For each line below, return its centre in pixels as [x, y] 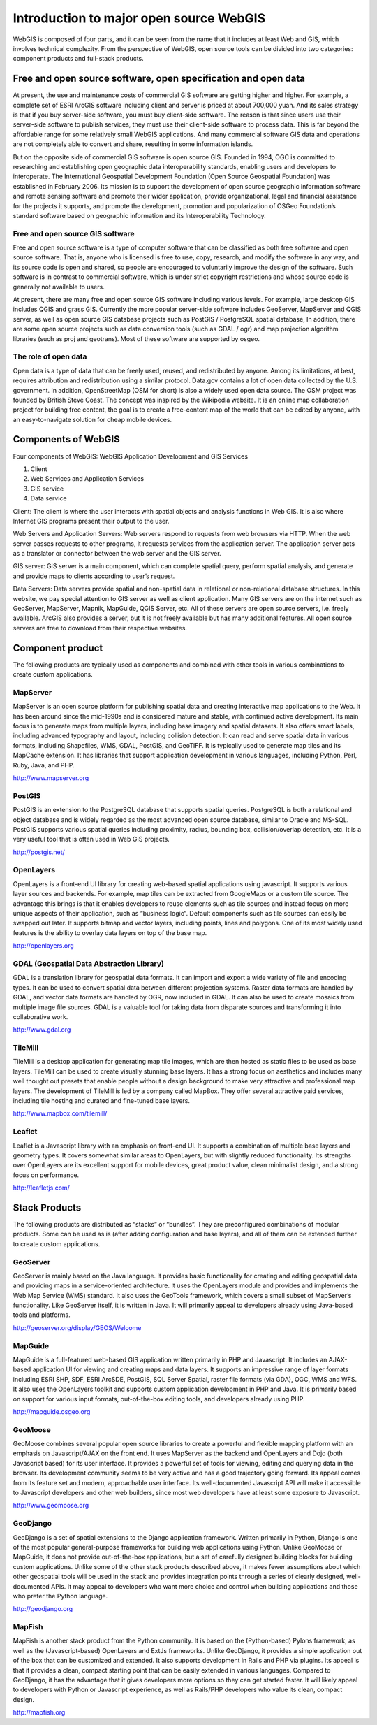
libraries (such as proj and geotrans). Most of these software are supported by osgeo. [136, 338]
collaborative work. [40, 1016]
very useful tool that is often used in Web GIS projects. [91, 839]
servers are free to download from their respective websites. [100, 628]
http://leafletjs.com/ [41, 1188]
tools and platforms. [42, 1315]
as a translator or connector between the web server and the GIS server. [117, 554]
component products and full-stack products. [79, 59]
